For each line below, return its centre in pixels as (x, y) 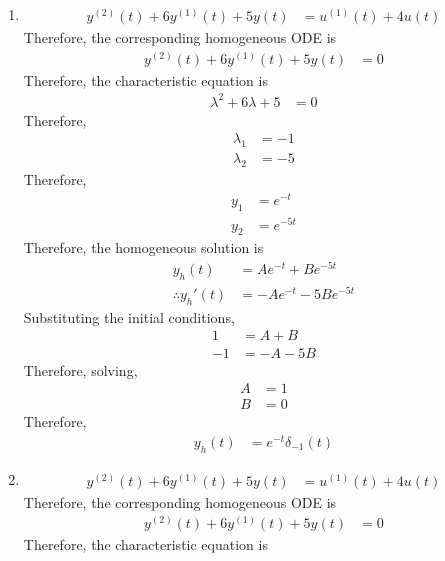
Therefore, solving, (80, 369)
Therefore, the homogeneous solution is (143, 247)
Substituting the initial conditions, (129, 316)
